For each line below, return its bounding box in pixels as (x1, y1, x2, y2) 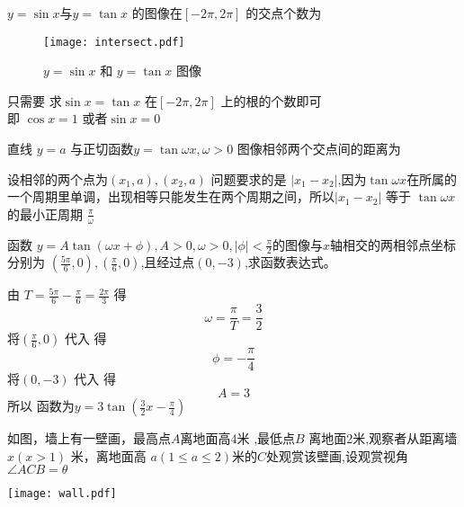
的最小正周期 (7, 204, 83, 223)
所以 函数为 (7, 396, 75, 415)
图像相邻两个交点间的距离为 (236, 139, 401, 158)
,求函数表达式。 (244, 253, 336, 271)
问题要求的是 (210, 169, 287, 188)
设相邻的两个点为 (7, 169, 108, 188)
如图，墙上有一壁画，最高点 (7, 429, 171, 448)
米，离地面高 (70, 446, 147, 465)
